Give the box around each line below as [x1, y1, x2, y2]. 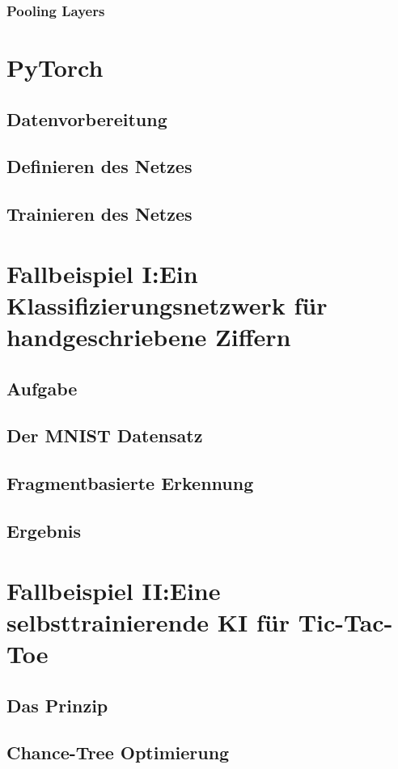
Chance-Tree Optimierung [6, 740, 230, 765]
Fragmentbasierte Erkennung [6, 471, 254, 496]
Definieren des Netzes [6, 154, 193, 179]
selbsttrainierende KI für [6, 605, 290, 638]
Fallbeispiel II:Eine [6, 573, 221, 606]
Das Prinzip [6, 692, 108, 717]
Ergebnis [6, 518, 82, 543]
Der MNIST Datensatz [6, 423, 203, 448]
